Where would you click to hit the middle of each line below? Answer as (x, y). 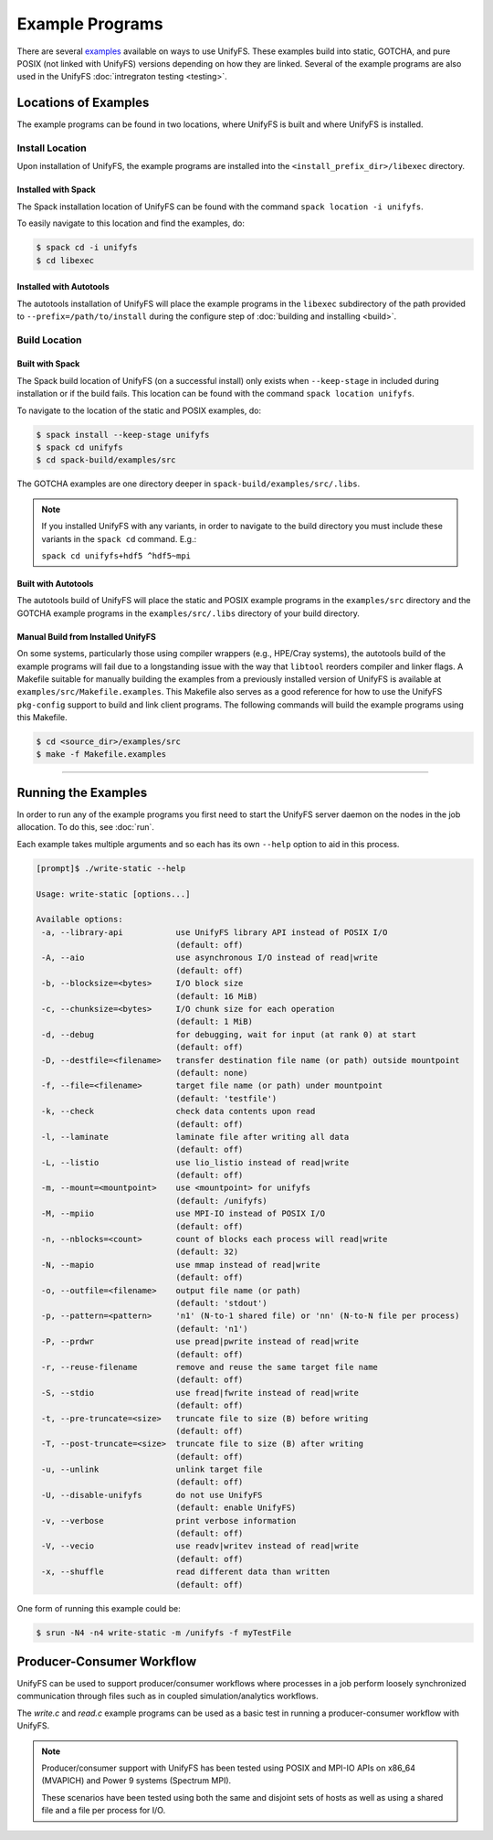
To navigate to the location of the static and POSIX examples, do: (139, 410)
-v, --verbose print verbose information (169, 1521)
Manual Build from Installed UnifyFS (87, 636)
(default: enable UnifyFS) (236, 1508)
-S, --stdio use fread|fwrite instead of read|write (200, 1393)
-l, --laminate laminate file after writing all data (195, 1137)
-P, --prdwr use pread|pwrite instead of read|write (200, 1342)
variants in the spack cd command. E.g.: (119, 538)
